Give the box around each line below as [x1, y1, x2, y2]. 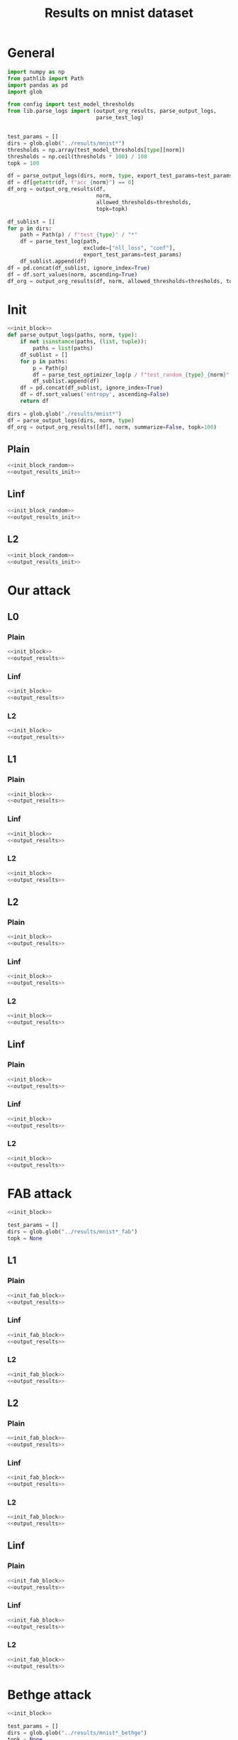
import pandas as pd [7, 82, 69, 89]
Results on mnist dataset [45, 5, 193, 21]
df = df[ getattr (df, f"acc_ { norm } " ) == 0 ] [7, 179, 135, 186]
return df [20, 397, 50, 404]
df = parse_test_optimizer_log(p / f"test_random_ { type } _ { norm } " [33, 371, 230, 378]
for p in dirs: [7, 225, 52, 232]
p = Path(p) [33, 364, 69, 372]
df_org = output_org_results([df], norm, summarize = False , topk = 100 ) [7, 424, 217, 431]
